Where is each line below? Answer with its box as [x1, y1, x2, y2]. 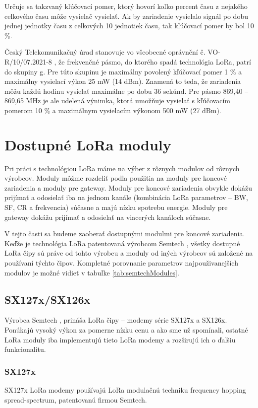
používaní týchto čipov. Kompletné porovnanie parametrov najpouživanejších [4, 258, 238, 268]
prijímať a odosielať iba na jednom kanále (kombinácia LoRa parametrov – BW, [4, 192, 248, 203]
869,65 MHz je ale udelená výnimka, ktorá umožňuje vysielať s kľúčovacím [4, 95, 230, 106]
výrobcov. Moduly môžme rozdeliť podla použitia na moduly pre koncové [4, 173, 227, 183]
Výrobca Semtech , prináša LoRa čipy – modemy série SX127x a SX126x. [4, 315, 227, 325]
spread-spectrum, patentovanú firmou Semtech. [4, 394, 147, 405]
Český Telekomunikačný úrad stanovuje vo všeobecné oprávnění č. [4, 47, 206, 57]
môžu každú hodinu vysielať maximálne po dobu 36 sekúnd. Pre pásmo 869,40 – [4, 85, 249, 96]
